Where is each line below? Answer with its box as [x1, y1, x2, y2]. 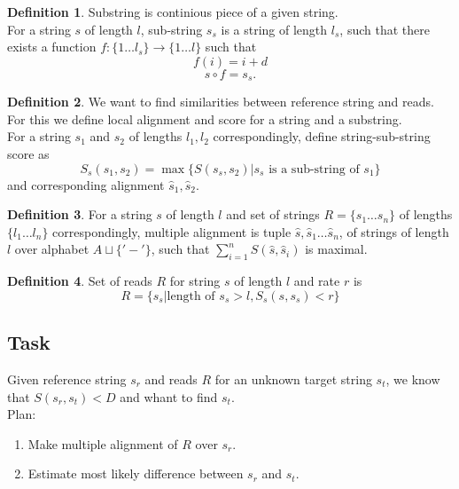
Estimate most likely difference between [27, 464, 244, 483]
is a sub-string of [268, 162, 360, 176]
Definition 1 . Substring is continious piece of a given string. [7, 3, 338, 20]
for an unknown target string [214, 369, 372, 388]
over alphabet [14, 240, 89, 258]
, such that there [339, 20, 430, 38]
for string [169, 272, 221, 290]
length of [167, 289, 215, 303]
